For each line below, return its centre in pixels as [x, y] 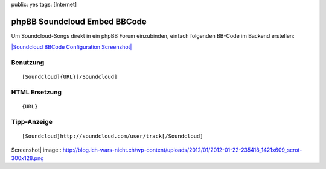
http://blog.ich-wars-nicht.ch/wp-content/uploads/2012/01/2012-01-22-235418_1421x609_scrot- [182, 150]
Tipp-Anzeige [32, 121]
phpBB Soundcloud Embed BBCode [79, 21]
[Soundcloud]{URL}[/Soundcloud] [70, 77]
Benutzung [28, 63]
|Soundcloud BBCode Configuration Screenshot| [72, 47]
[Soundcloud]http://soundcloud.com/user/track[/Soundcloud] [113, 136]
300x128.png [27, 158]
